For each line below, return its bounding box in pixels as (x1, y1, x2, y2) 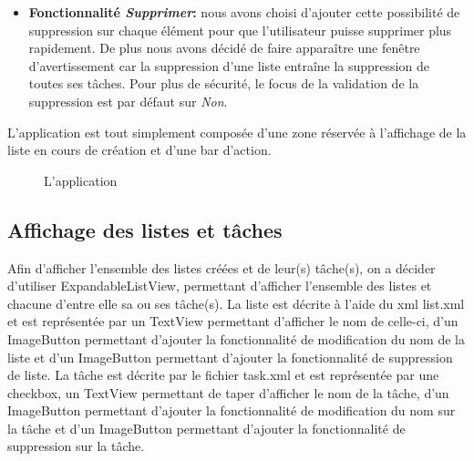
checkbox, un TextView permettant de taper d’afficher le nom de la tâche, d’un (7, 383, 449, 402)
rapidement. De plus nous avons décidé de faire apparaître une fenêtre (28, 38, 420, 57)
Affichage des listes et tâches (7, 215, 283, 243)
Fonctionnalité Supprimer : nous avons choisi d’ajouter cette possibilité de (28, 3, 460, 21)
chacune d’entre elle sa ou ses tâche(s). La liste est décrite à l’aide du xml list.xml (7, 293, 465, 312)
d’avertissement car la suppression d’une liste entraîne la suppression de (28, 56, 429, 75)
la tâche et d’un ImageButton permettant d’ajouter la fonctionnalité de (7, 418, 406, 437)
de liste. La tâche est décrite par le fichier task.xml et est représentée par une (7, 365, 439, 384)
